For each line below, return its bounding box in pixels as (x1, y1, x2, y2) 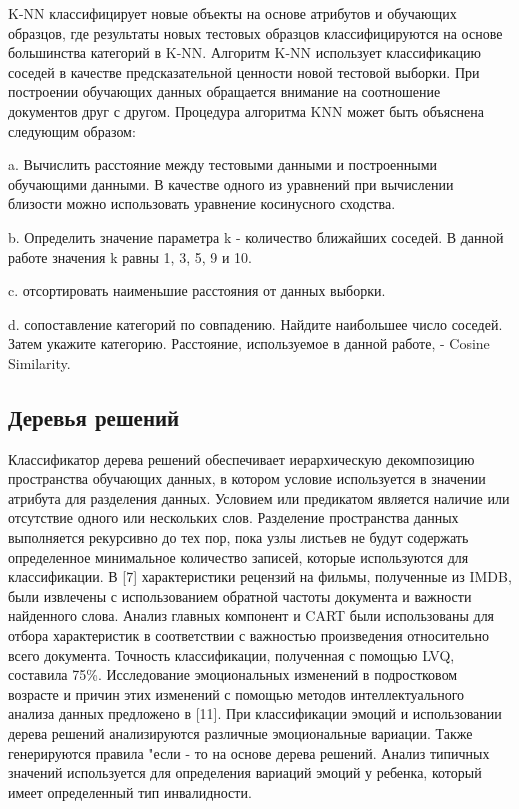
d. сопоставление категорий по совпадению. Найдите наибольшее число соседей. (8, 313, 503, 334)
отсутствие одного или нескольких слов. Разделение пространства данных (8, 507, 459, 528)
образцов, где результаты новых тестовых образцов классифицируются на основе (8, 22, 503, 43)
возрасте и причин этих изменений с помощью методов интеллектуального (8, 683, 465, 704)
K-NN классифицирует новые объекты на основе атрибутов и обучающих (8, 3, 457, 23)
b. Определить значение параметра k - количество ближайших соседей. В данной (8, 226, 504, 247)
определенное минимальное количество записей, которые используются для (8, 546, 469, 567)
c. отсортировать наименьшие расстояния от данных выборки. (8, 280, 386, 301)
